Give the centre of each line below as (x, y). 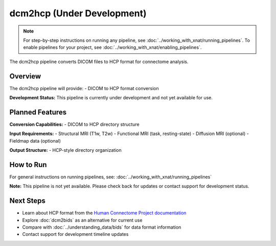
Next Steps (27, 201)
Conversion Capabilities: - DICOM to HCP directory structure (75, 124)
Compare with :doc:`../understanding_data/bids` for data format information (102, 227)
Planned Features (38, 112)
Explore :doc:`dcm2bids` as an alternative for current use (82, 220)
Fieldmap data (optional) (35, 141)
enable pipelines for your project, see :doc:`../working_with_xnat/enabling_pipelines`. (112, 47)
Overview (25, 76)
